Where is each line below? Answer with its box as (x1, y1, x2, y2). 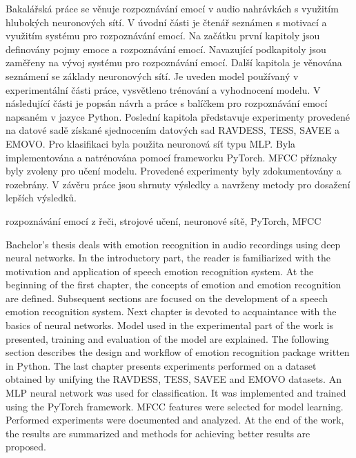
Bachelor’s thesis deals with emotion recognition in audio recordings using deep (6, 237, 341, 251)
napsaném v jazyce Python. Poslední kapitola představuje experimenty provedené (6, 109, 350, 123)
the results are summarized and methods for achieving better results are (6, 426, 310, 440)
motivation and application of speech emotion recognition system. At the (6, 263, 314, 278)
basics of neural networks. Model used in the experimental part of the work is (6, 318, 334, 332)
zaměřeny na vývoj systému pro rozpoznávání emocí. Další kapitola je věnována (6, 55, 342, 70)
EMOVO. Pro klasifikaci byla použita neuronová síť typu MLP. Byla (6, 136, 296, 150)
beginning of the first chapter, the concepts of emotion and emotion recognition (6, 277, 342, 292)
